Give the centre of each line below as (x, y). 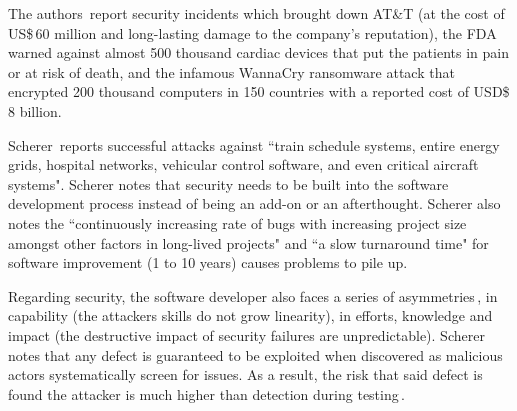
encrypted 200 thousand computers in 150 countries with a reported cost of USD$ (259, 91)
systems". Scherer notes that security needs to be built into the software (228, 183)
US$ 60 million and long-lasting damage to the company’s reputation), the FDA (252, 32)
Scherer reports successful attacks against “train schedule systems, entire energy (254, 144)
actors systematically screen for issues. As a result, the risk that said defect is (245, 374)
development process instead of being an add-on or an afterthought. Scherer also (254, 203)
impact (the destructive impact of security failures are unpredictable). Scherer (246, 334)
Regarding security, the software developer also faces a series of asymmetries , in (253, 295)
